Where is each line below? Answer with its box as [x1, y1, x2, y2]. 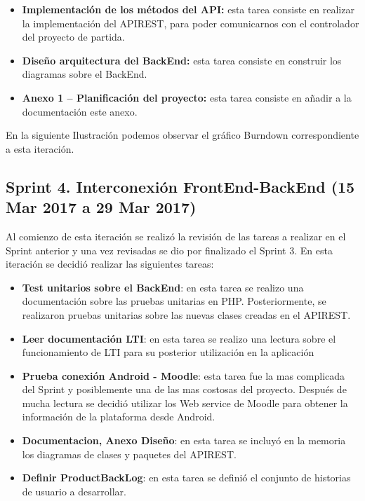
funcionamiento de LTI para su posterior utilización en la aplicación [22, 345, 314, 359]
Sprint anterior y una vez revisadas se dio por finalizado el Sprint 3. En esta [6, 242, 333, 257]
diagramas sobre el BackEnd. [22, 67, 147, 81]
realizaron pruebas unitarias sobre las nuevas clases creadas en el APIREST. [22, 307, 351, 322]
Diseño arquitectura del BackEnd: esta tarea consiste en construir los [22, 53, 342, 67]
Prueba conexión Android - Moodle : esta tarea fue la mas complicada [22, 368, 345, 383]
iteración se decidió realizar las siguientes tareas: [6, 256, 214, 271]
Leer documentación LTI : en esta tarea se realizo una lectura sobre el [22, 331, 336, 345]
